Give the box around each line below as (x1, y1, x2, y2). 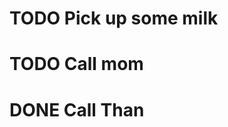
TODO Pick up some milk (9, 7, 219, 30)
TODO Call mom (9, 53, 144, 76)
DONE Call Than (9, 98, 145, 121)
